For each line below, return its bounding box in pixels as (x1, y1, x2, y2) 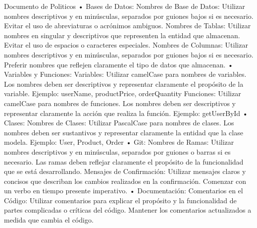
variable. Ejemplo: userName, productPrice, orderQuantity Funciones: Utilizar (4, 88, 241, 99)
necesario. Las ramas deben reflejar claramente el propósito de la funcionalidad (4, 156, 244, 167)
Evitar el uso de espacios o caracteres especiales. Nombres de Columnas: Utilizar (4, 40, 248, 50)
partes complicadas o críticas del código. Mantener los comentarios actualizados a (4, 205, 252, 215)
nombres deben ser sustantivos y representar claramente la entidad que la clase (4, 127, 243, 137)
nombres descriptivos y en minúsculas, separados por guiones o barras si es (4, 146, 231, 157)
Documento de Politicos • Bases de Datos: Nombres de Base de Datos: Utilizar (4, 1, 245, 11)
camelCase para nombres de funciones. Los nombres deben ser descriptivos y (4, 98, 236, 108)
